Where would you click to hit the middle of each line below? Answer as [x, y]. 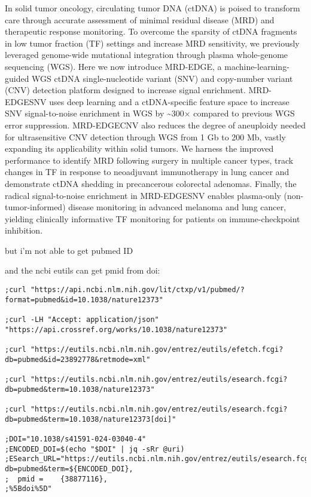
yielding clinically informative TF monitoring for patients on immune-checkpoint [153, 218]
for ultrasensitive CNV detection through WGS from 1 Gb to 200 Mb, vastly [145, 136]
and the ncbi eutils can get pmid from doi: [83, 270]
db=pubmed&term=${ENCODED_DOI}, [69, 469]
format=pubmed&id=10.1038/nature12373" [84, 300]
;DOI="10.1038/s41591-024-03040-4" [76, 439]
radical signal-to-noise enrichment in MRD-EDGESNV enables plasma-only [143, 195]
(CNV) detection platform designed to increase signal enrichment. [125, 90]
